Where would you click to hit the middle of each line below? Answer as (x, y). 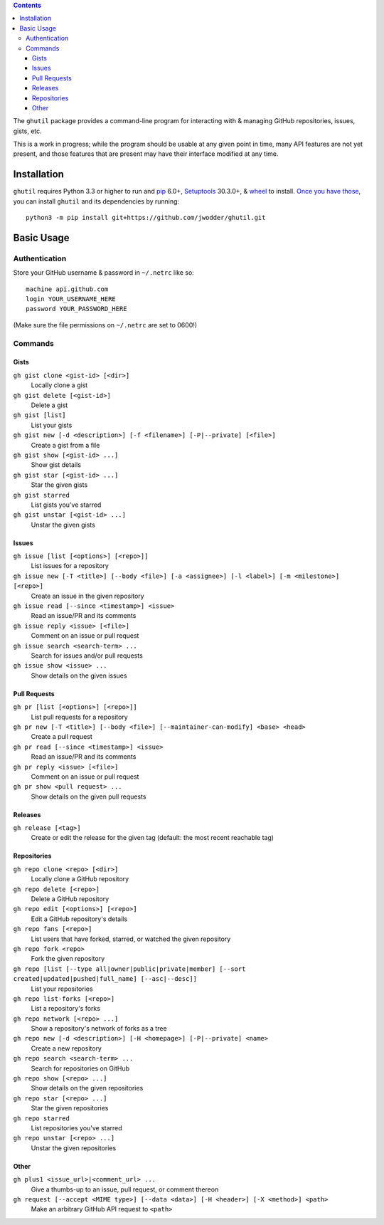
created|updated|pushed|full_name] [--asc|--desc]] (105, 979)
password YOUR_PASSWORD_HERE (76, 309)
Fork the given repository (68, 959)
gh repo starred (42, 1118)
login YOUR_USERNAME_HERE (71, 299)
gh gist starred (42, 495)
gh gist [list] (40, 415)
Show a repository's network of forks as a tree (99, 1029)
